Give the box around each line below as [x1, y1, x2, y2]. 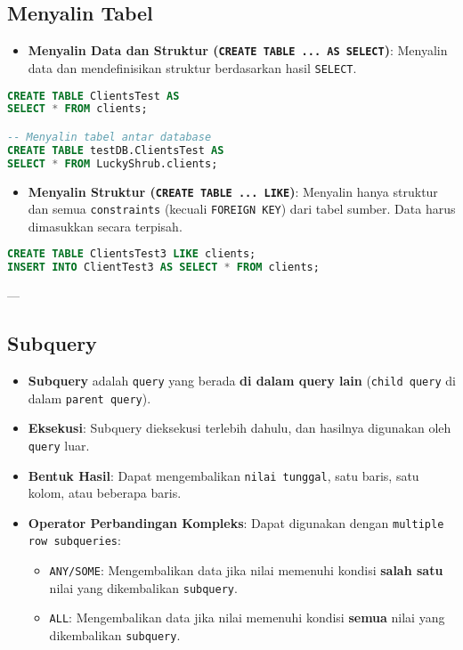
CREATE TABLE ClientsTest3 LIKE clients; [7, 248, 256, 261]
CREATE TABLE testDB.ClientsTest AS [7, 143, 224, 157]
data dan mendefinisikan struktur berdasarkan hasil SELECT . [28, 58, 357, 77]
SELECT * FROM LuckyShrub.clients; [7, 157, 218, 170]
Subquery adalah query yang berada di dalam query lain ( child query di [28, 371, 456, 389]
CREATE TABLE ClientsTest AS [7, 89, 180, 102]
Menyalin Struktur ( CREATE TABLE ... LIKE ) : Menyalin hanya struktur [28, 182, 438, 200]
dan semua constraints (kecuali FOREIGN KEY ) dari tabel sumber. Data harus [28, 199, 456, 218]
